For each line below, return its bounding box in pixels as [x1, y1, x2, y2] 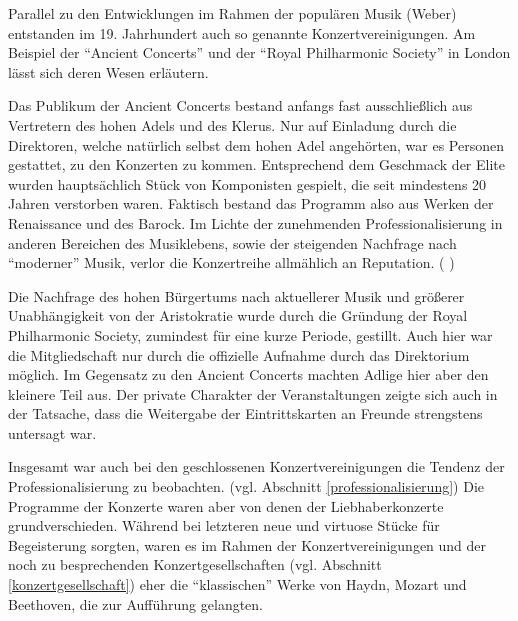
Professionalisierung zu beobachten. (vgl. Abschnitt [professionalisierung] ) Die [8, 476, 484, 497]
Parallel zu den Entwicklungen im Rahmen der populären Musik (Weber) [8, 3, 457, 23]
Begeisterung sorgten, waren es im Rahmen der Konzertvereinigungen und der [8, 534, 487, 555]
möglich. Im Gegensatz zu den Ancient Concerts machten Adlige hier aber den [8, 364, 489, 385]
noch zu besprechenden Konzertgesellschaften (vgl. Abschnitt [8, 554, 382, 575]
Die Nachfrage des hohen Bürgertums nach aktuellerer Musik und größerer [8, 285, 465, 306]
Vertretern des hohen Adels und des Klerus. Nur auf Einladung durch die [8, 114, 457, 135]
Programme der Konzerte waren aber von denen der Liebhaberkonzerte [8, 495, 444, 516]
